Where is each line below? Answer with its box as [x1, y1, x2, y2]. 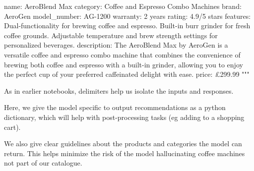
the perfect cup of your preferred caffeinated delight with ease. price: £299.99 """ [4, 69, 250, 79]
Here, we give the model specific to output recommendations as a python [4, 102, 226, 113]
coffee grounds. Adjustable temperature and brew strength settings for [4, 30, 218, 40]
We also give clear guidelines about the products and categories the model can [4, 138, 242, 149]
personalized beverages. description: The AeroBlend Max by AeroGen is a [4, 40, 228, 50]
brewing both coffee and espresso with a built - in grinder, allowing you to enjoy [4, 59, 243, 69]
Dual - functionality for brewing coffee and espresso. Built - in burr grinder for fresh [4, 20, 251, 31]
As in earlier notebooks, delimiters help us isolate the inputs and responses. [4, 85, 234, 96]
